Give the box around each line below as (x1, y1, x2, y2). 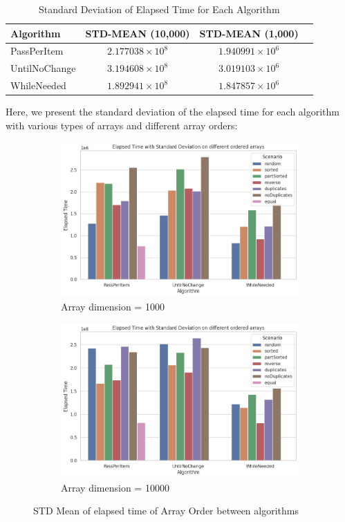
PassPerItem (10, 44, 64, 58)
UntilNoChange (10, 61, 76, 75)
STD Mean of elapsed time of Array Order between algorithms (33, 503, 299, 518)
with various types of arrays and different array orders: (6, 118, 238, 132)
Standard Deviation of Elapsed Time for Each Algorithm (39, 2, 280, 16)
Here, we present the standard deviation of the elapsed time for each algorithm (6, 104, 340, 119)
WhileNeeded (10, 78, 66, 93)
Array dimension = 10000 (61, 480, 169, 494)
